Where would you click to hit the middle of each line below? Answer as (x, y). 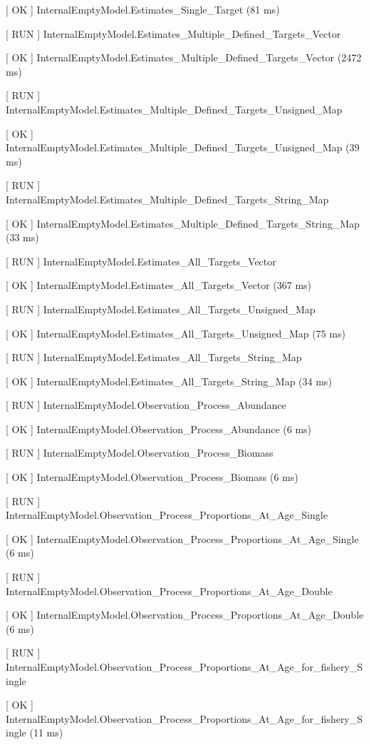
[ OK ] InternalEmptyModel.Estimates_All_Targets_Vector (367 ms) (159, 285)
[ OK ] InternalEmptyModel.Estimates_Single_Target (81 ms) (143, 9)
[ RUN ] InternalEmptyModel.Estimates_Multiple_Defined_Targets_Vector (173, 33)
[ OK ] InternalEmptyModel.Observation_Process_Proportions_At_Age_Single (182, 538)
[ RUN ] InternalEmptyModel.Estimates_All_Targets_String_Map (154, 357)
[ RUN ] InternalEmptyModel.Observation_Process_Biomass (140, 453)
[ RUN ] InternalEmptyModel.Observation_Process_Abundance (146, 405)
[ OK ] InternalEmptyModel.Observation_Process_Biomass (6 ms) (152, 477)
